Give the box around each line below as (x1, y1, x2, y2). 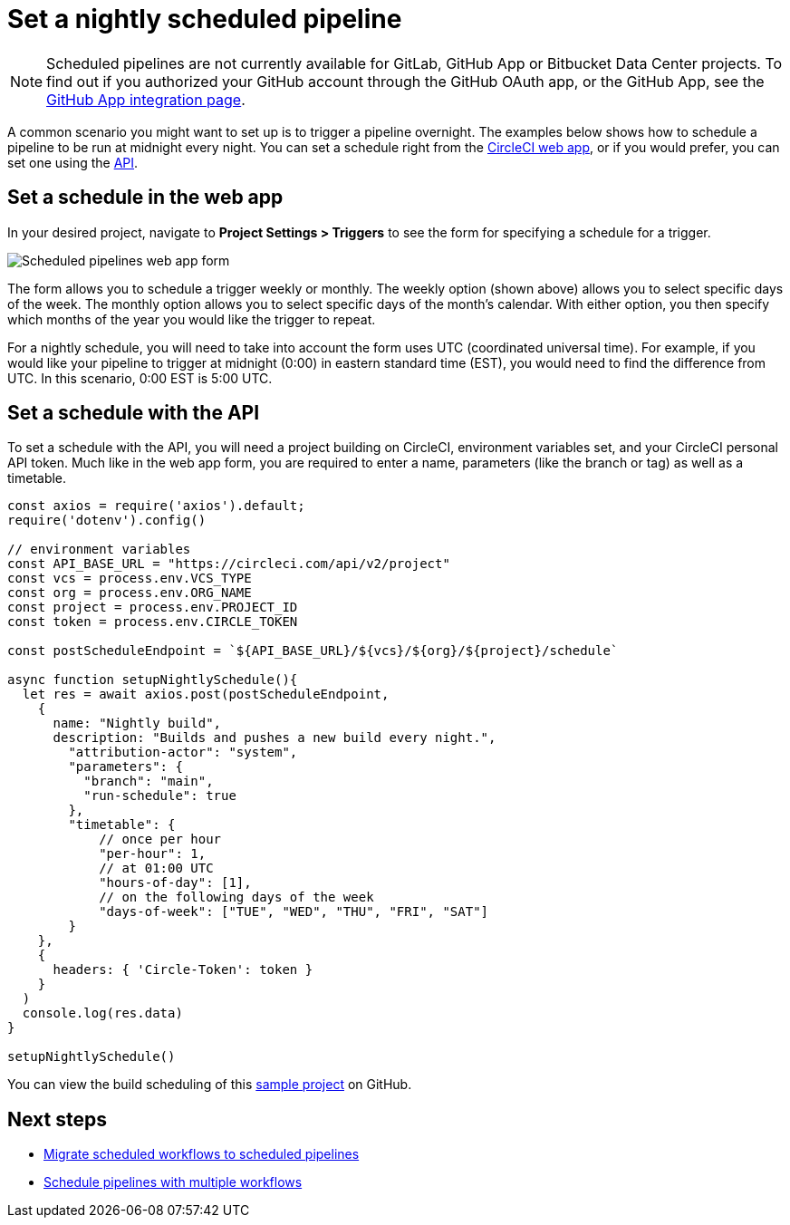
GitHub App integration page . (46, 90, 246, 109)
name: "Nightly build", (53, 716, 222, 731)
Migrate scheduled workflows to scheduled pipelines (43, 1146, 360, 1162)
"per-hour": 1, (99, 846, 207, 862)
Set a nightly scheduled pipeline (7, 4, 402, 34)
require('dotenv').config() (7, 513, 207, 528)
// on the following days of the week (99, 890, 374, 905)
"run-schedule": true (83, 788, 236, 804)
